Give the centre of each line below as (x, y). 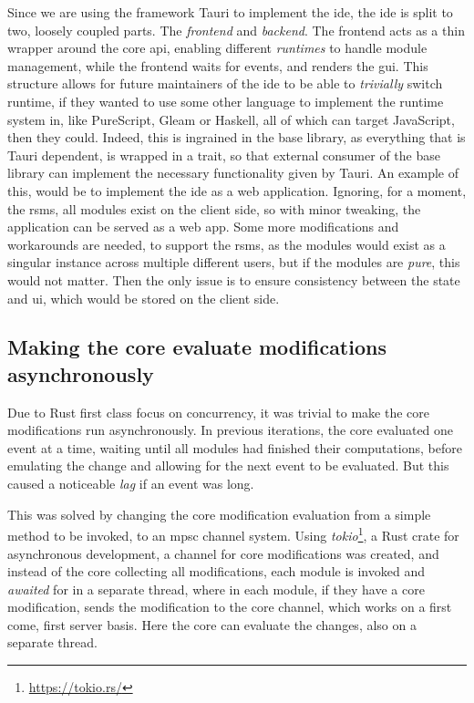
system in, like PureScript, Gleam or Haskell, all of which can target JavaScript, (231, 119)
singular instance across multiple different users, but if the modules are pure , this (234, 262)
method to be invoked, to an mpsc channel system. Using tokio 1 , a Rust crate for (233, 534)
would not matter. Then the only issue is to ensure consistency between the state (234, 279)
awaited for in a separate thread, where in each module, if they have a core (216, 589)
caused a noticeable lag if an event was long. (131, 484)
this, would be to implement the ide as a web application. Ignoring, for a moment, (237, 190)
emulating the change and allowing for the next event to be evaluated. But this (228, 465)
